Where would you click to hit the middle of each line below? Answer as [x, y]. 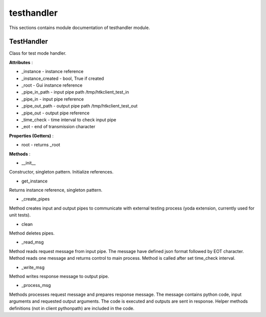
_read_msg [33, 242]
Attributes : [21, 62]
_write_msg [33, 267]
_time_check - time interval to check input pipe [69, 120]
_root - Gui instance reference [52, 85]
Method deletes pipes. [32, 233]
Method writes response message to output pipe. [59, 276]
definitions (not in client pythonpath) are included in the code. [72, 308]
